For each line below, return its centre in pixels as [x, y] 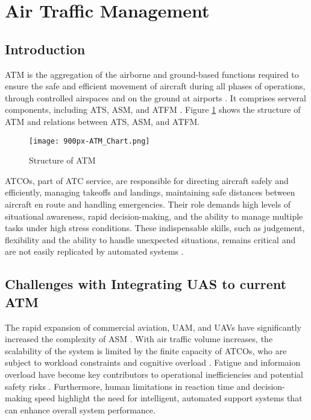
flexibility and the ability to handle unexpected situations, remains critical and [150, 239]
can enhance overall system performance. [80, 409]
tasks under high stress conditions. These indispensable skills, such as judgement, [155, 228]
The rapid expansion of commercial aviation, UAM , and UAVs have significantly [153, 327]
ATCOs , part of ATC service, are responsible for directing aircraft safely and [147, 180]
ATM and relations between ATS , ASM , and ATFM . [102, 121]
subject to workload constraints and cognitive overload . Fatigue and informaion [153, 362]
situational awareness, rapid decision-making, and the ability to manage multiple [154, 216]
